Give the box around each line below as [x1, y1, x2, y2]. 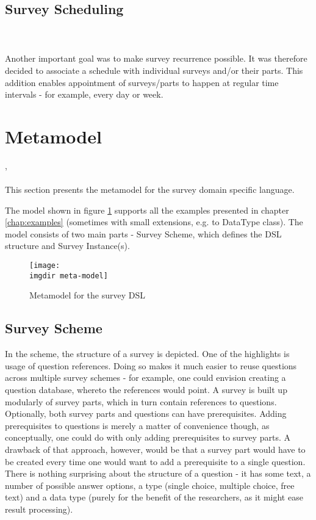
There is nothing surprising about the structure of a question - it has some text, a [5, 467, 311, 480]
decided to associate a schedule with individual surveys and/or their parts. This [5, 63, 303, 76]
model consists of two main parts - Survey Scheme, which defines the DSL [5, 227, 282, 240]
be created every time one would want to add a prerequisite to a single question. [5, 455, 306, 468]
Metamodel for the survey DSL [29, 289, 145, 302]
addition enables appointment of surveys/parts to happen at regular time [5, 76, 279, 88]
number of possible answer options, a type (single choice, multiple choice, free [5, 478, 295, 491]
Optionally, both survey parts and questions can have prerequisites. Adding [5, 407, 287, 420]
